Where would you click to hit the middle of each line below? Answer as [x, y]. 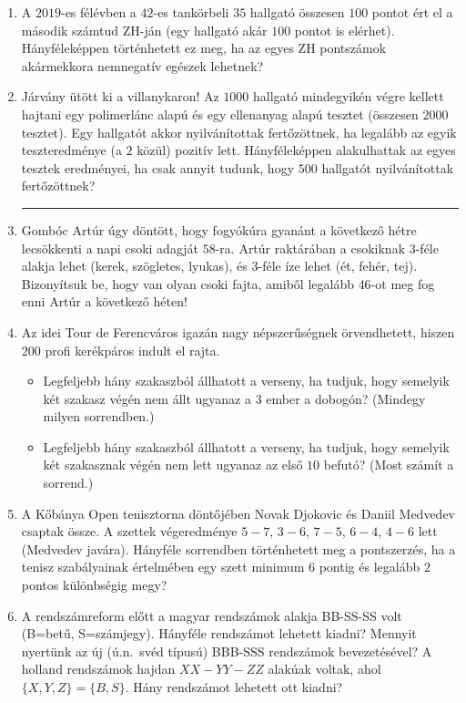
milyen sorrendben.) [99, 416]
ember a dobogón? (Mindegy [346, 398]
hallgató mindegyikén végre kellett [349, 96]
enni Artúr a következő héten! [104, 301]
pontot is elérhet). [344, 30]
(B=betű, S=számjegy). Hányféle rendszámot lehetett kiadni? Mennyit [219, 633]
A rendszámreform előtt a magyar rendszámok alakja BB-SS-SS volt [212, 615]
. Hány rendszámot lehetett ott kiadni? [234, 687]
